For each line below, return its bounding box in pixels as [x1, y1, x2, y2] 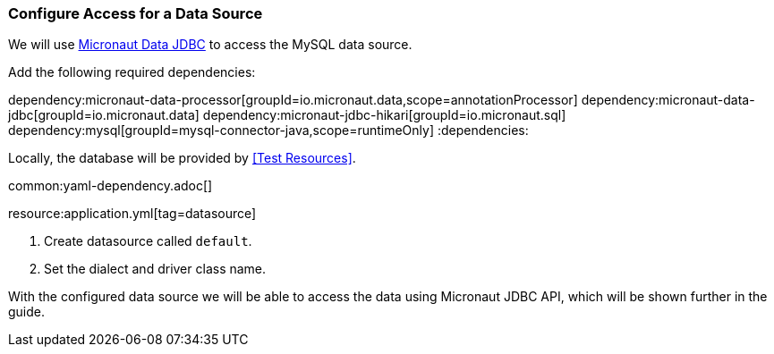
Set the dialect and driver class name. [44, 261, 267, 277]
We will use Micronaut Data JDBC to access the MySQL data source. [8, 37, 413, 53]
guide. [8, 304, 46, 320]
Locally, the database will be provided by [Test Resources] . [8, 150, 356, 166]
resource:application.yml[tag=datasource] [8, 206, 257, 222]
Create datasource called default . [44, 233, 252, 249]
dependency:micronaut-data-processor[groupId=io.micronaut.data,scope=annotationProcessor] [8, 92, 578, 108]
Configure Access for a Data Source [8, 4, 263, 22]
